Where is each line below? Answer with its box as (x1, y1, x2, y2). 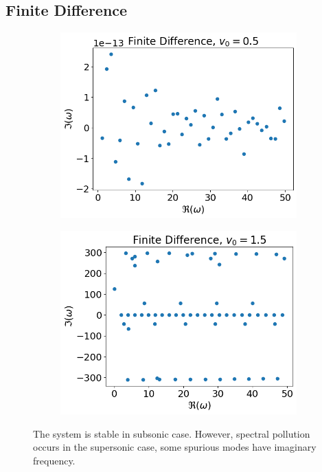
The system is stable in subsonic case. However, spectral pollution (33, 426, 310, 440)
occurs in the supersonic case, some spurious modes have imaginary (33, 440, 317, 454)
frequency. (33, 453, 76, 467)
